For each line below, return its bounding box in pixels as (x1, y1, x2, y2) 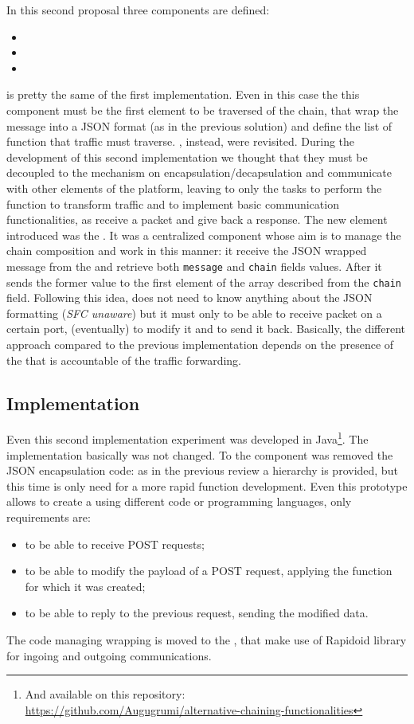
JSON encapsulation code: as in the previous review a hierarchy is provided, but (6, 462, 398, 479)
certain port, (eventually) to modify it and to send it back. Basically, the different (6, 320, 405, 337)
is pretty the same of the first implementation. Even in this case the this (6, 86, 360, 103)
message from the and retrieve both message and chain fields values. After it (6, 257, 382, 274)
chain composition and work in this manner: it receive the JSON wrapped (6, 242, 367, 259)
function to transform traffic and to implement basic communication (6, 195, 339, 212)
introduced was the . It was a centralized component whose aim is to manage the (6, 226, 401, 243)
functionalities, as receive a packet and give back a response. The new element (6, 211, 388, 228)
